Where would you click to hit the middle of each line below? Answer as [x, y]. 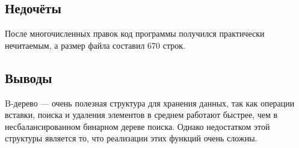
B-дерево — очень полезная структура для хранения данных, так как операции [150, 103]
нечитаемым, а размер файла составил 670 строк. [95, 45]
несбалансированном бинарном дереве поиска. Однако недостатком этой [137, 126]
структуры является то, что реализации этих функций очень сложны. [131, 138]
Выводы [29, 77]
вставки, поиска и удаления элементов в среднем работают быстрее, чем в [141, 115]
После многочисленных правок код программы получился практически [135, 33]
